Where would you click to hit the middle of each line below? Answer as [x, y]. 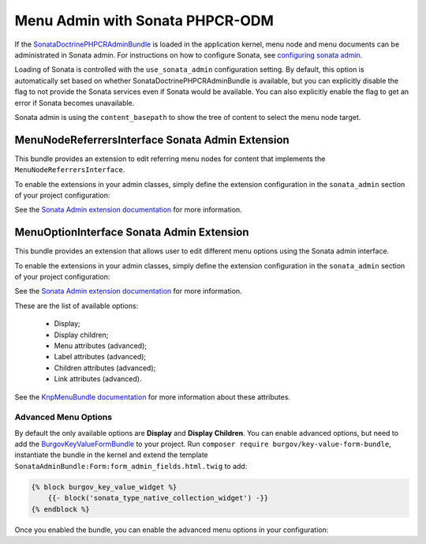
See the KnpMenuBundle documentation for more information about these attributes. [153, 397]
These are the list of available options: [77, 306]
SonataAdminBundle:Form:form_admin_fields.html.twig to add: [131, 466]
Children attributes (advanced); [105, 368]
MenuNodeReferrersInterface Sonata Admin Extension [152, 139]
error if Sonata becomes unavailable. [75, 103]
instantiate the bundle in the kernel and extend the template [111, 455]
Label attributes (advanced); [100, 357]
